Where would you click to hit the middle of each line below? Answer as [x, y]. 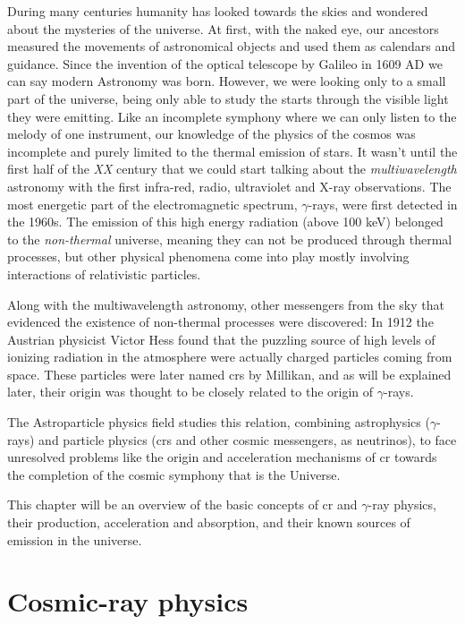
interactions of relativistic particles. [104, 274]
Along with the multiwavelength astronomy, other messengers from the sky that [226, 304]
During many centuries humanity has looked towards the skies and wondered [218, 11]
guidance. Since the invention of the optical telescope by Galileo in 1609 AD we [225, 63]
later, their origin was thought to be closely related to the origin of [190, 392]
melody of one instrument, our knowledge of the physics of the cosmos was [211, 134]
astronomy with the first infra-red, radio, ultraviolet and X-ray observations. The [229, 186]
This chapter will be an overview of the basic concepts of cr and [182, 504]
